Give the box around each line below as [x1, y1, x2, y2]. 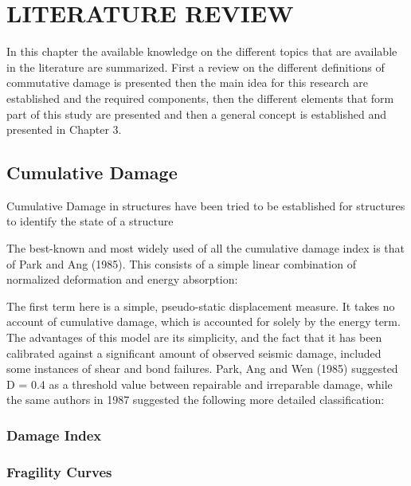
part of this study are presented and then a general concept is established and [6, 105, 387, 122]
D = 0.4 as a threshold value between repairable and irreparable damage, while [6, 375, 393, 392]
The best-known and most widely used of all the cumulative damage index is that [6, 240, 405, 257]
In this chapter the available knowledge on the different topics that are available [6, 43, 397, 60]
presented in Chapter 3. [6, 121, 122, 138]
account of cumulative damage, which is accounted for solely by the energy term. [6, 313, 401, 330]
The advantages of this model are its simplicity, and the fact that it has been [6, 329, 382, 346]
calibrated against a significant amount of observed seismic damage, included [6, 344, 382, 361]
